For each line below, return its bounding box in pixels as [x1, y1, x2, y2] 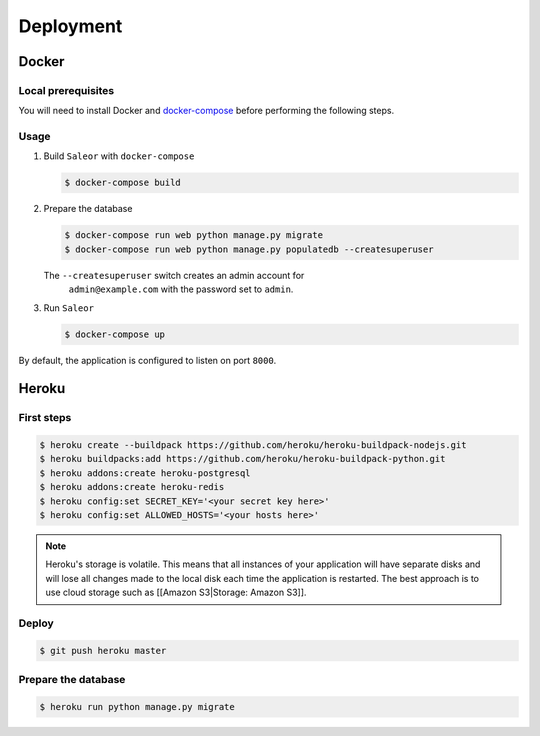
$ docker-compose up [64, 328, 165, 340]
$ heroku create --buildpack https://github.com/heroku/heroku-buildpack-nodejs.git [39, 440, 467, 451]
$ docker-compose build [64, 177, 182, 189]
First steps [18, 411, 72, 425]
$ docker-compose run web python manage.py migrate [64, 230, 324, 241]
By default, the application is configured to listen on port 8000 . [18, 354, 277, 366]
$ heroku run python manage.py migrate [39, 701, 235, 712]
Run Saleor [43, 301, 95, 314]
